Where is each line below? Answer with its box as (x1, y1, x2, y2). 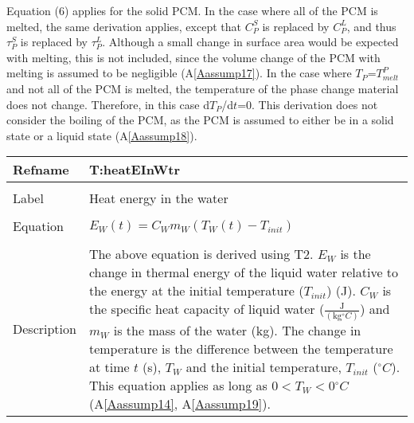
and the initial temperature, (186, 358, 342, 377)
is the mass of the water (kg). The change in (113, 321, 361, 340)
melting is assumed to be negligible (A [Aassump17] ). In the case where (6, 65, 352, 81)
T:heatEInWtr (88, 160, 181, 179)
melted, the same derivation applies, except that (6, 18, 241, 34)
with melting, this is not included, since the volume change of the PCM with (6, 49, 381, 65)
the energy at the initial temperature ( (88, 281, 304, 300)
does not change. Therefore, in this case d (6, 96, 210, 112)
